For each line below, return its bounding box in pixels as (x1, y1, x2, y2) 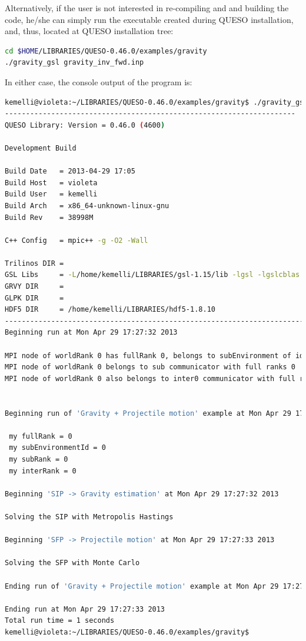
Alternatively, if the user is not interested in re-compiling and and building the (5, 2, 289, 14)
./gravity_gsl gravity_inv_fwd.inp (5, 58, 144, 67)
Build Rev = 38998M (5, 213, 94, 222)
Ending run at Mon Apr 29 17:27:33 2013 (5, 605, 165, 613)
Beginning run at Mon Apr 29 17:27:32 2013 (5, 328, 178, 337)
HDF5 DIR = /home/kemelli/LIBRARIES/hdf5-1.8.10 (5, 305, 215, 314)
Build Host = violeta (5, 178, 98, 187)
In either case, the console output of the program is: (5, 75, 192, 88)
